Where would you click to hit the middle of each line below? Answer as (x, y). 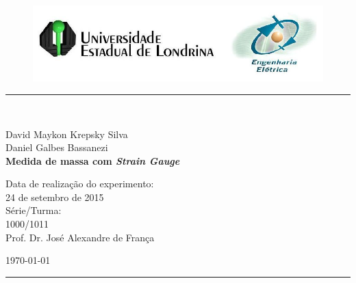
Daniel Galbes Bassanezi (57, 147)
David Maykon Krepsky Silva (67, 134)
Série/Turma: (34, 210)
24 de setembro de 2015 (55, 197)
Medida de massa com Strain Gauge (93, 160)
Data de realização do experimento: (80, 184)
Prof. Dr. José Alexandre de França (80, 237)
